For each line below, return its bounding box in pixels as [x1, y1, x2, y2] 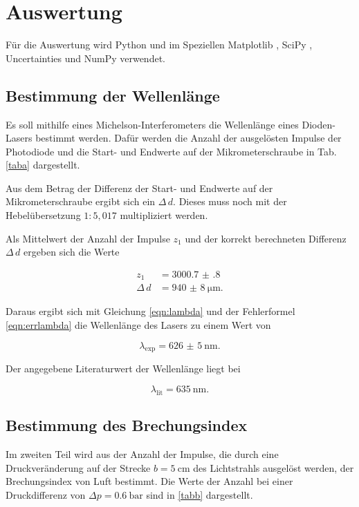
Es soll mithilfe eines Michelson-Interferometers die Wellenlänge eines [6, 117, 299, 131]
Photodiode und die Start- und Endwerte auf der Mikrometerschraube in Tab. [6, 144, 337, 158]
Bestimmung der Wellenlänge [6, 84, 220, 106]
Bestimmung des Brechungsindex [6, 414, 248, 436]
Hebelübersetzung [6, 208, 81, 222]
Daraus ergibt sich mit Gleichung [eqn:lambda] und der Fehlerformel [6, 304, 295, 318]
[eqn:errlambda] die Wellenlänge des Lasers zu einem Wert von [6, 317, 271, 332]
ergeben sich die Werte [23, 245, 120, 259]
